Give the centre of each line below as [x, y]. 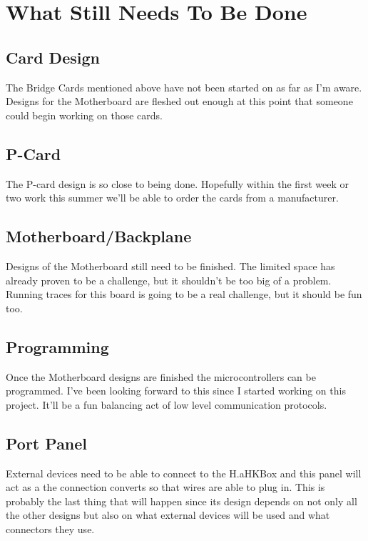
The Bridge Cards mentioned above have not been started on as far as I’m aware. [184, 87]
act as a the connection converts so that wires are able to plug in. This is [165, 487]
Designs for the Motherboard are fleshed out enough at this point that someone [179, 101]
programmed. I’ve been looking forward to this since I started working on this [176, 391]
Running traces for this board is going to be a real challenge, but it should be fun [184, 294]
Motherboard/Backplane [99, 236]
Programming [57, 346]
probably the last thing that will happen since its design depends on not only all [182, 501]
